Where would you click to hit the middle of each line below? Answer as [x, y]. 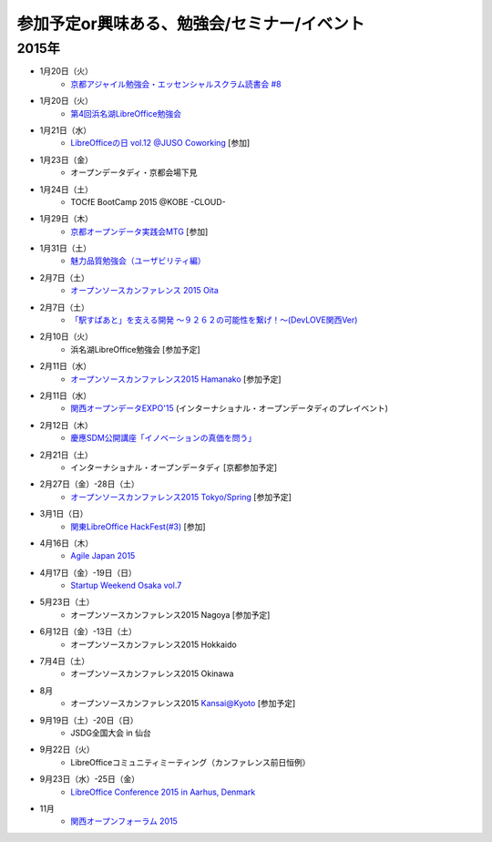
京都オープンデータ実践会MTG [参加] [139, 231]
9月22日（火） [67, 750]
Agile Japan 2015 [103, 556]
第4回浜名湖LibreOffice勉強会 [126, 113]
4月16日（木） [67, 543]
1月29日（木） [66, 219]
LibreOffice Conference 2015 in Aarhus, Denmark [163, 792]
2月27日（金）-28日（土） [90, 484]
